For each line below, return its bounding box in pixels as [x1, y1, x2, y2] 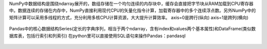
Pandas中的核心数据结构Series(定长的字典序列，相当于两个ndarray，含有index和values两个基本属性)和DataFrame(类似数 [9, 26, 256, 32]
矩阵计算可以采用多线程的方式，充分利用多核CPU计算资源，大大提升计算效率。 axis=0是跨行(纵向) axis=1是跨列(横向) [9, 14, 249, 20]
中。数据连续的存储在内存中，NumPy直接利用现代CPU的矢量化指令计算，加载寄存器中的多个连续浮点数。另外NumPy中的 [9, 7, 256, 13]
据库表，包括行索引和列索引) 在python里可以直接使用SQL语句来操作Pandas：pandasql [9, 33, 186, 39]
